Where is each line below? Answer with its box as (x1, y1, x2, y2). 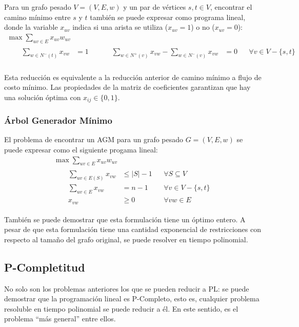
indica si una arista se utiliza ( (72, 22, 168, 32)
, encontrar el (210, 2, 252, 12)
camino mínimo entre (4, 11, 71, 22)
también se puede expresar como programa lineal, (90, 11, 246, 22)
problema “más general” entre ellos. (4, 313, 116, 324)
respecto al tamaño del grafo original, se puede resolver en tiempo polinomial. (4, 234, 248, 244)
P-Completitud (4, 259, 85, 275)
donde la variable (4, 22, 58, 32)
